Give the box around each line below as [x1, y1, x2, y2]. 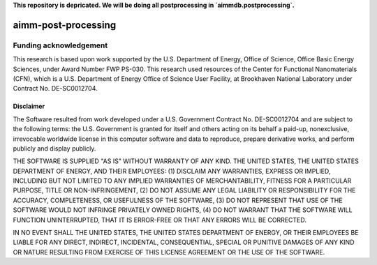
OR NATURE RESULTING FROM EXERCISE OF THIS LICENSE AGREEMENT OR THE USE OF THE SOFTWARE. [13, 248, 325, 256]
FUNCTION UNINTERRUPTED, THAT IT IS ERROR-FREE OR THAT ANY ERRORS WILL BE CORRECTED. [13, 215, 307, 224]
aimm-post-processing [13, 19, 117, 31]
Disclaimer [13, 102, 45, 111]
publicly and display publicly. [13, 144, 96, 153]
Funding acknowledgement [13, 40, 108, 50]
